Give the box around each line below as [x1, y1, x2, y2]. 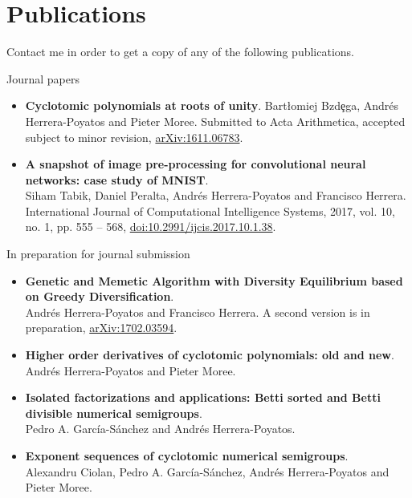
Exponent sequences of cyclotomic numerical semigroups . [25, 447, 349, 464]
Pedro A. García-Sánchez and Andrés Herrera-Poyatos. [25, 420, 296, 437]
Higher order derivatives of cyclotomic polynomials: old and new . [25, 346, 394, 363]
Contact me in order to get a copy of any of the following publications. [6, 43, 354, 60]
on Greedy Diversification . [25, 288, 174, 305]
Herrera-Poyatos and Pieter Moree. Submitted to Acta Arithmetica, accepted [25, 112, 406, 129]
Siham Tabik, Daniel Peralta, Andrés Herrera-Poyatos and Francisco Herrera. [25, 187, 406, 204]
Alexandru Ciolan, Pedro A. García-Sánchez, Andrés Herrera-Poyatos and [25, 463, 390, 480]
